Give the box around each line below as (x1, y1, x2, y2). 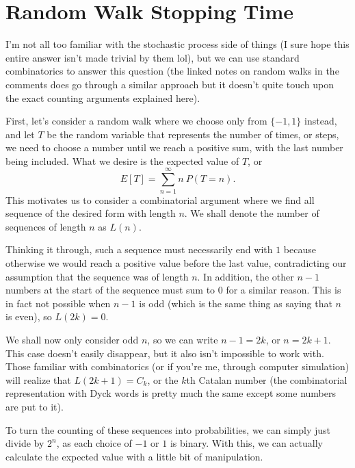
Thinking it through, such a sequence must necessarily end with (5, 242, 273, 257)
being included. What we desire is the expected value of (5, 153, 239, 168)
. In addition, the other (197, 269, 294, 283)
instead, (304, 114, 337, 128)
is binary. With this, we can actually (170, 436, 323, 450)
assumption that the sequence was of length (5, 269, 189, 283)
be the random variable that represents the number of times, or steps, (47, 127, 339, 141)
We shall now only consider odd (5, 332, 139, 346)
